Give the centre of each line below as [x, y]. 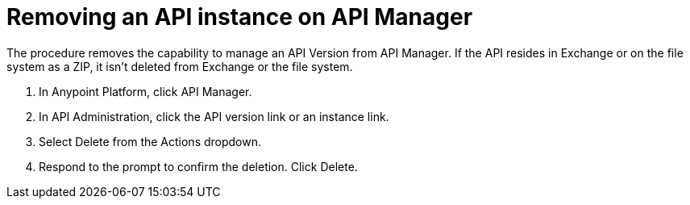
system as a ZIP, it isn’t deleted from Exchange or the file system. [180, 66]
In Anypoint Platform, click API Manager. [145, 91]
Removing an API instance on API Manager [240, 17]
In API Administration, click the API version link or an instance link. [214, 116]
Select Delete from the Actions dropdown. [150, 141]
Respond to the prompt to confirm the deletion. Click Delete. [198, 166]
